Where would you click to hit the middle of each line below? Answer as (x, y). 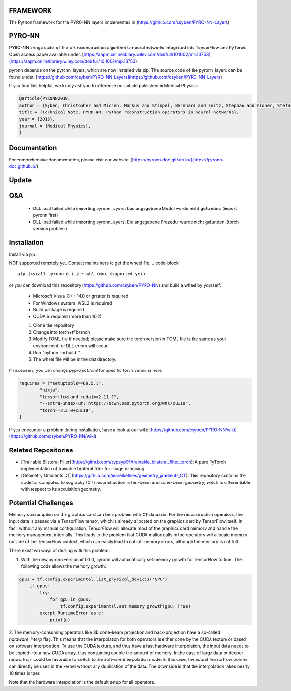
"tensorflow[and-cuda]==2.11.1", (79, 397)
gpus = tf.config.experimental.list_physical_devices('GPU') (93, 579)
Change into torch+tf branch (62, 332)
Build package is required (59, 310)
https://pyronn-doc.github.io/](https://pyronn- (178, 160)
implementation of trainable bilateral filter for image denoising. (83, 468)
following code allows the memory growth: (64, 566)
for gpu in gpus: (70, 599)
